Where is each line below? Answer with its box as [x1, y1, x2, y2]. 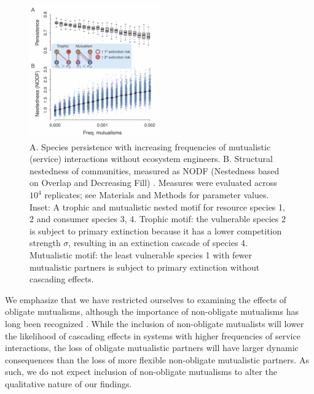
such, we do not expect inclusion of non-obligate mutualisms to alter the [5, 365, 277, 378]
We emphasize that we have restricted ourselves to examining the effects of [5, 293, 287, 306]
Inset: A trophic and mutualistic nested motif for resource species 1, [29, 200, 285, 213]
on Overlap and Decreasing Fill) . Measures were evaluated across [29, 176, 277, 189]
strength [29, 236, 61, 249]
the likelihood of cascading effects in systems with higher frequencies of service [5, 329, 300, 342]
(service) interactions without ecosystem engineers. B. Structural [29, 152, 273, 165]
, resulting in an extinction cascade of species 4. [68, 236, 248, 249]
